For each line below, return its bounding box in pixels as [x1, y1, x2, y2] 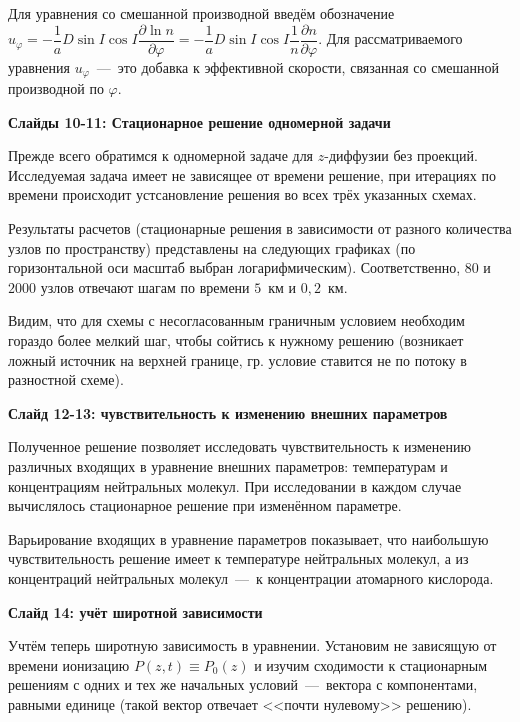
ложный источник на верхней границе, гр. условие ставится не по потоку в [8, 349, 467, 370]
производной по [8, 78, 104, 99]
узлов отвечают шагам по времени [40, 276, 250, 297]
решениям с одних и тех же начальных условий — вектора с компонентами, [8, 674, 478, 695]
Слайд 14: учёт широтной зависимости [8, 601, 263, 622]
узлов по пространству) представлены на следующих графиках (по [8, 237, 416, 258]
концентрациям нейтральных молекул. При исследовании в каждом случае [8, 475, 462, 496]
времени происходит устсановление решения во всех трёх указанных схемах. [8, 184, 477, 205]
